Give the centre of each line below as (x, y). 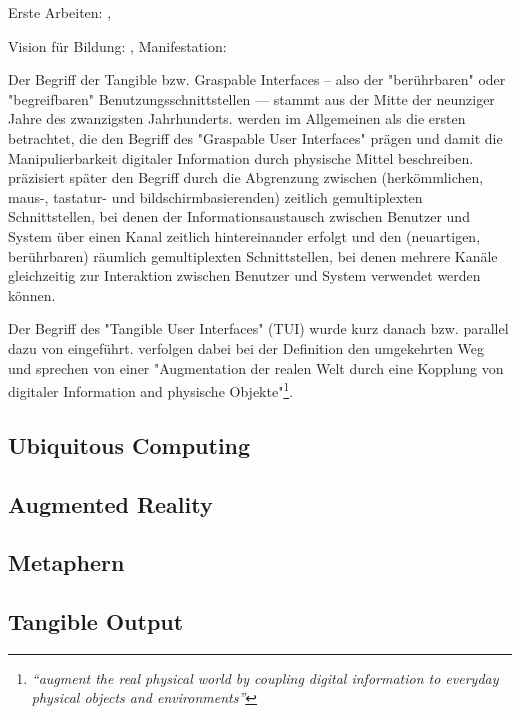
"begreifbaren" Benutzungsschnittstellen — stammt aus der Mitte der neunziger (251, 98)
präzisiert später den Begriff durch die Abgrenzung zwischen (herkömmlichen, (246, 177)
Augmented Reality (110, 503)
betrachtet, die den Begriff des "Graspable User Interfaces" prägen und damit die (255, 137)
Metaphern (66, 562)
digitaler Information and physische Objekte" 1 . (151, 389)
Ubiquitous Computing (129, 444)
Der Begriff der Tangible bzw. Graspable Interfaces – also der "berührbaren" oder (257, 79)
